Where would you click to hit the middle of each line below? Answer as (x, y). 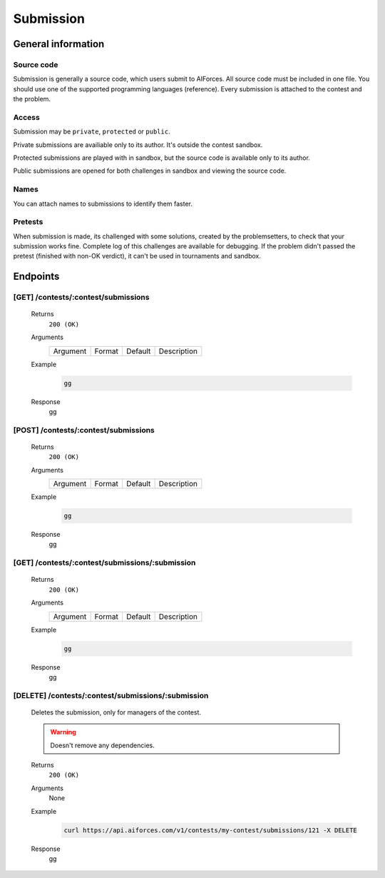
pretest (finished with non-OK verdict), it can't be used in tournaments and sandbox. (137, 256)
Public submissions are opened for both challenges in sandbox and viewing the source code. (150, 171)
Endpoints (36, 277)
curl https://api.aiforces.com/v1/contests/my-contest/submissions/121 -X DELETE (211, 830)
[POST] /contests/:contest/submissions (84, 430)
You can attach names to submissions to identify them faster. (103, 203)
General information (59, 44)
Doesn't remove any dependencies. (102, 745)
